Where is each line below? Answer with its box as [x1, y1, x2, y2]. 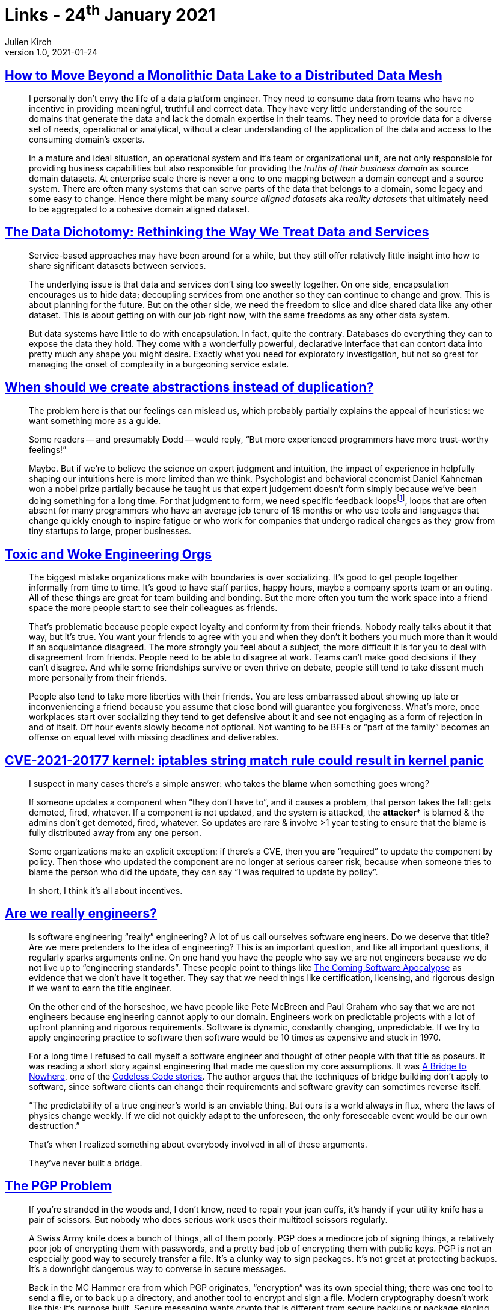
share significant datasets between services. [29, 260, 206, 271]
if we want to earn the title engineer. [29, 982, 171, 993]
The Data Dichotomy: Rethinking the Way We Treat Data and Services [5, 224, 429, 240]
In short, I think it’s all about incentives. [29, 885, 183, 896]
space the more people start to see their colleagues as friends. [29, 603, 278, 613]
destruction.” [29, 1120, 80, 1131]
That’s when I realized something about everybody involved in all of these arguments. [29, 1139, 367, 1149]
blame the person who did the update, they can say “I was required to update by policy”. [29, 866, 378, 877]
